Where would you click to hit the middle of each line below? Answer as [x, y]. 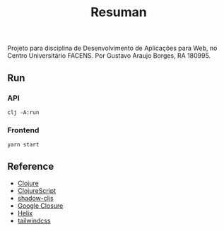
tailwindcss [34, 220]
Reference [31, 166]
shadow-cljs [36, 198]
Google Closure [40, 206]
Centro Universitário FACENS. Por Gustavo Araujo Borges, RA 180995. [109, 56]
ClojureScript [37, 190]
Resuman [119, 12]
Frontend [23, 130]
